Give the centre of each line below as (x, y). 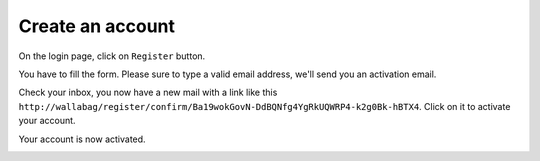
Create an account (96, 26)
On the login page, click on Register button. (112, 56)
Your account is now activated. (82, 139)
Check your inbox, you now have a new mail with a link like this (148, 92)
